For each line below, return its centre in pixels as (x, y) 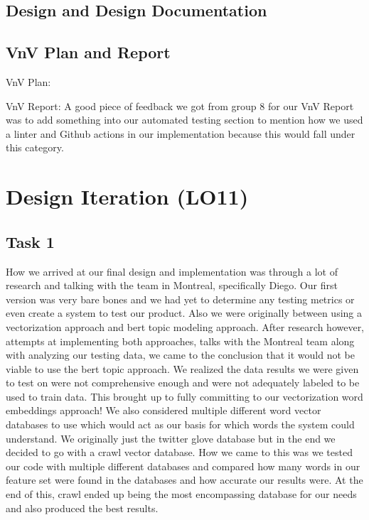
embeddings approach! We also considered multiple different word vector (164, 410)
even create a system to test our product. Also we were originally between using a (184, 313)
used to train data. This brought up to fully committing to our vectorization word (184, 396)
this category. (35, 147)
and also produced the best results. (82, 508)
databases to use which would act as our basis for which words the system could (180, 424)
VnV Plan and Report (88, 52)
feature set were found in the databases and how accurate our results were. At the (184, 480)
